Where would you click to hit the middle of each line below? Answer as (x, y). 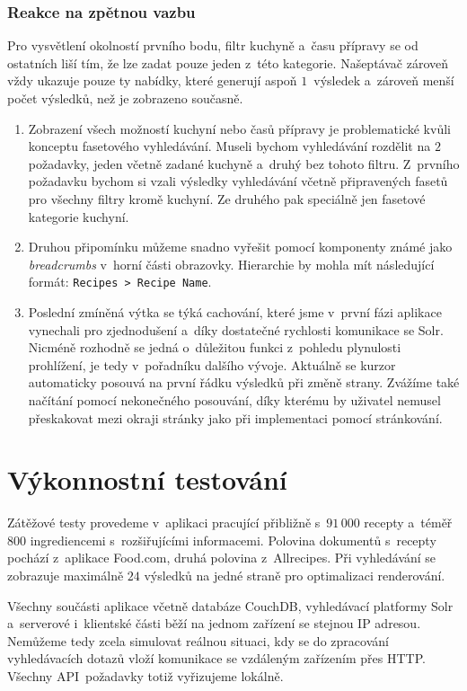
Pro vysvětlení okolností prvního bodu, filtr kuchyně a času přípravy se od (213, 45)
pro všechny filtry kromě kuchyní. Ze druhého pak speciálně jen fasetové (227, 198)
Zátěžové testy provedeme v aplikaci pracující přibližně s (164, 523)
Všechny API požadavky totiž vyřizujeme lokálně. (145, 676)
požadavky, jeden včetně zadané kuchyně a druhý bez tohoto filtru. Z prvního (244, 163)
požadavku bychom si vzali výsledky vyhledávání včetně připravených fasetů (238, 181)
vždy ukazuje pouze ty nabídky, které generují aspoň (152, 80)
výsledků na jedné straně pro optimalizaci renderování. (295, 576)
